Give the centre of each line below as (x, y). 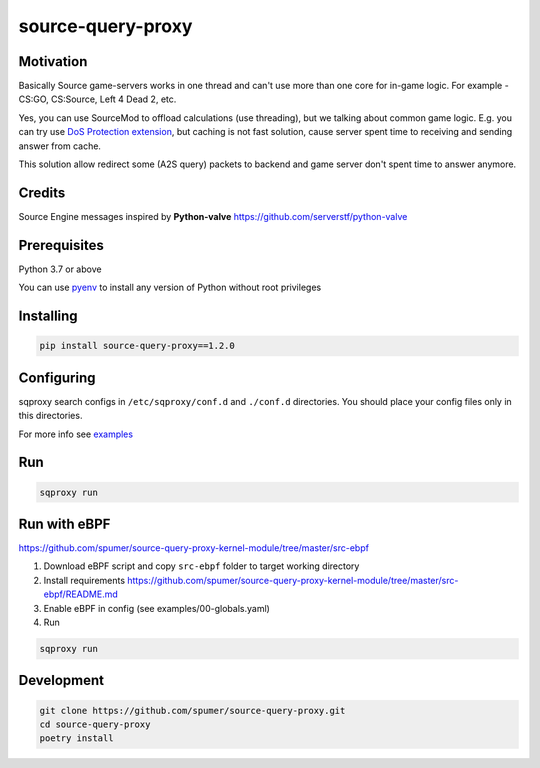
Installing (48, 316)
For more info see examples (76, 434)
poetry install (76, 738)
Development (61, 680)
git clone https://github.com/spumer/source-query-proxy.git (192, 710)
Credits (42, 192)
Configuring (57, 377)
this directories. (50, 416)
